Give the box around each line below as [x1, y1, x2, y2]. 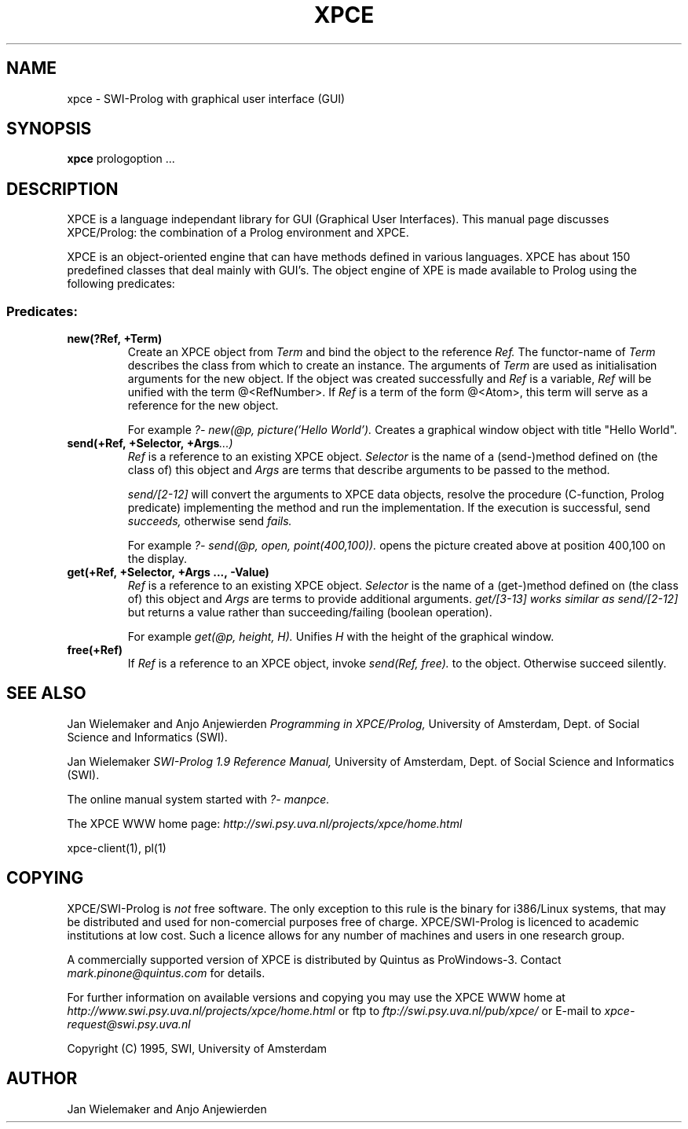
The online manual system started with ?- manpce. [67, 792, 330, 806]
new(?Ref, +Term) [67, 332, 163, 346]
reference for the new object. [127, 399, 279, 413]
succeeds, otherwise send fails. [127, 514, 292, 528]
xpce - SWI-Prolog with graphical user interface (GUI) [67, 91, 346, 105]
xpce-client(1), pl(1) [67, 840, 167, 855]
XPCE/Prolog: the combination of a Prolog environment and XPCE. [67, 226, 409, 240]
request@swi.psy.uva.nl [67, 1017, 191, 1031]
